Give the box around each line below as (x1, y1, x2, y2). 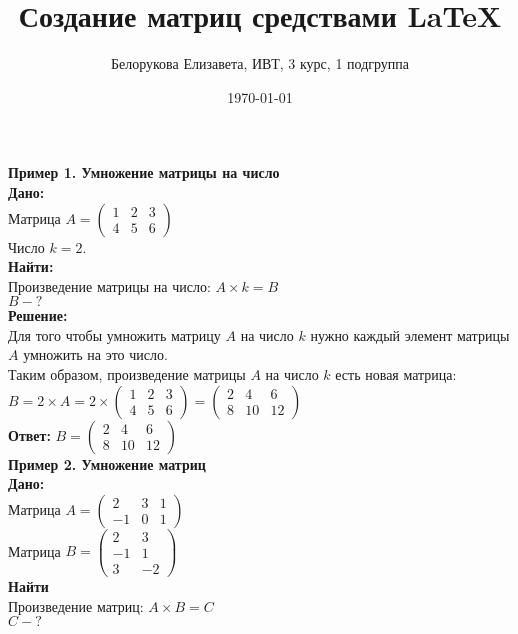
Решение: (8, 305, 68, 326)
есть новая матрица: (335, 364, 457, 385)
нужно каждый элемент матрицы (310, 324, 510, 345)
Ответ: (8, 424, 51, 445)
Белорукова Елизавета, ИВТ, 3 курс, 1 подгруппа (110, 53, 410, 74)
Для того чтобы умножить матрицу (8, 324, 221, 345)
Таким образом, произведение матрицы (8, 364, 246, 385)
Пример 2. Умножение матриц (8, 453, 206, 474)
